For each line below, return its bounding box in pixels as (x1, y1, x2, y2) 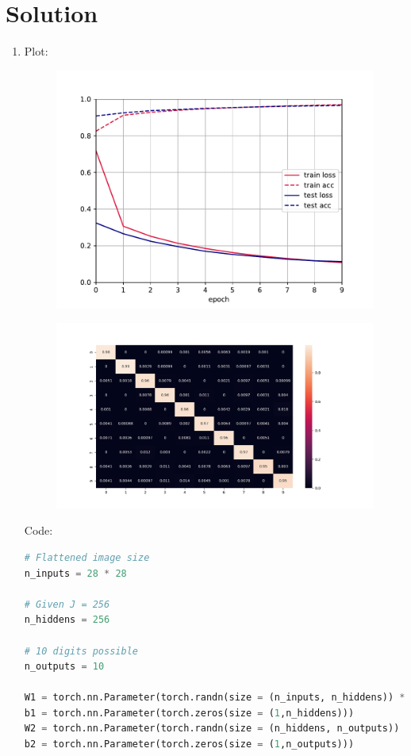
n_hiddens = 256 (24, 614, 110, 626)
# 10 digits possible (24, 645, 138, 657)
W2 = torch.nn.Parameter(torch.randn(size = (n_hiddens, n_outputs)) (24, 723, 400, 735)
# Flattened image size (24, 551, 150, 563)
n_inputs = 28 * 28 (24, 567, 127, 579)
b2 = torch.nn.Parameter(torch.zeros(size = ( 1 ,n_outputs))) (24, 739, 355, 750)
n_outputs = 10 (24, 661, 105, 673)
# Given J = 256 (24, 598, 110, 610)
